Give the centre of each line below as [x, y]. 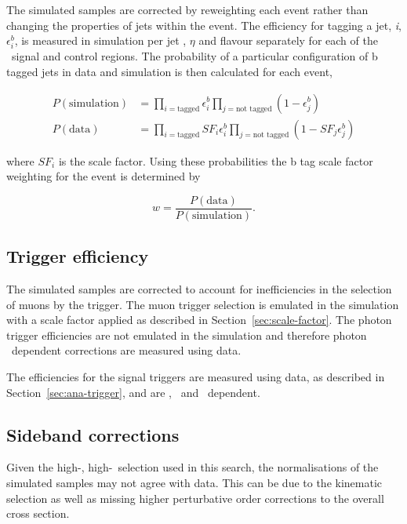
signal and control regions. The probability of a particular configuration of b [194, 56]
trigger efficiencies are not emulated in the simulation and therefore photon [187, 335]
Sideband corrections [93, 434]
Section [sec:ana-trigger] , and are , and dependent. [133, 392]
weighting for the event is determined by [104, 176]
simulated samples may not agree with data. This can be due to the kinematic [194, 482]
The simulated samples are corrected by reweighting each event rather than [187, 9]
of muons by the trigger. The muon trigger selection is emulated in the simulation [203, 304]
